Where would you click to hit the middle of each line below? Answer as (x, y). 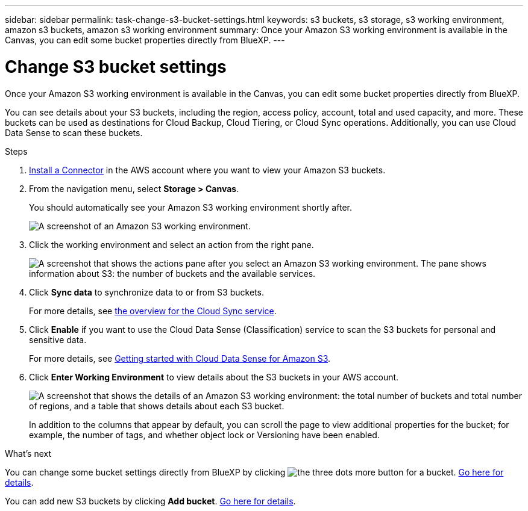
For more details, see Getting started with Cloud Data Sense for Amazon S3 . (180, 358)
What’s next (28, 453)
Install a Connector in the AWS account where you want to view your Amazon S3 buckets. (207, 170)
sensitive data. (58, 339)
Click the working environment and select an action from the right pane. (171, 244)
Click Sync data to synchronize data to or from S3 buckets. (146, 292)
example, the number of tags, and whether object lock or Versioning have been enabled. (204, 435)
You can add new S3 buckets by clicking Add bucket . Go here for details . (150, 501)
